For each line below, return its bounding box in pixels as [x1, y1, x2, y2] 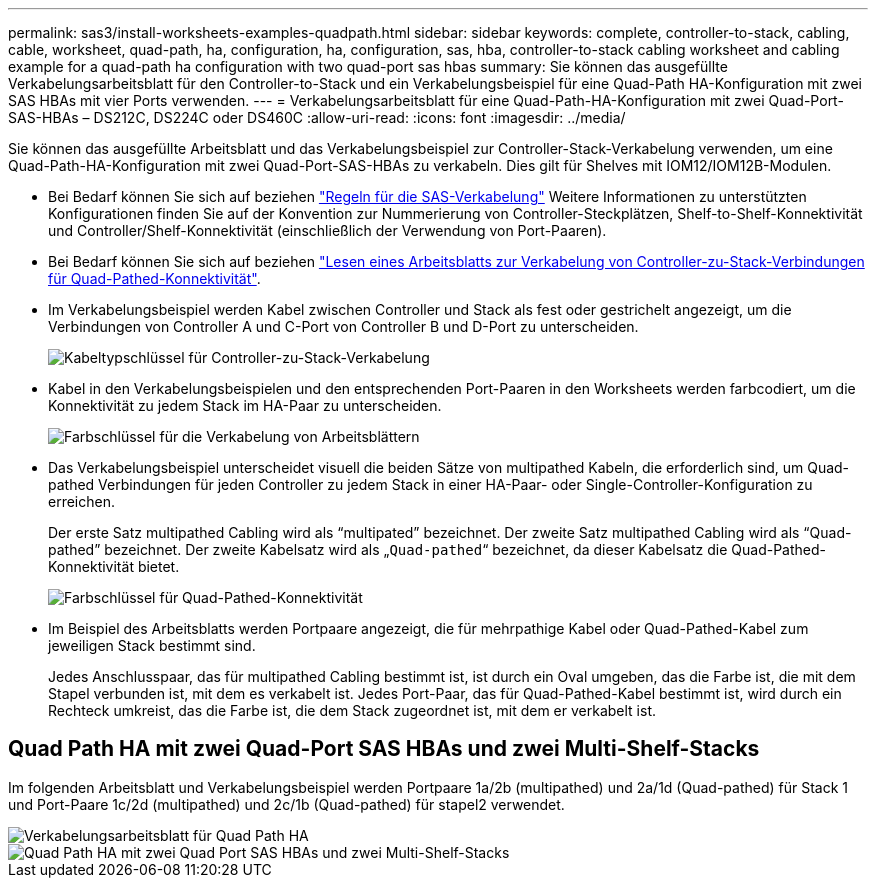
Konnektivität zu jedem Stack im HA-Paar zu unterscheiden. [48, 397, 442, 414]
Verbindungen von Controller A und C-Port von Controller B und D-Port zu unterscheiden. [48, 318, 639, 335]
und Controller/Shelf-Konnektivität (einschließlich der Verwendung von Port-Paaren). [48, 222, 607, 239]
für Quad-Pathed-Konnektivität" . [48, 270, 261, 287]
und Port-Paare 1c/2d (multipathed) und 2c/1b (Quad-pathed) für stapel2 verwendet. [8, 795, 565, 813]
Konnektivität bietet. [48, 558, 180, 575]
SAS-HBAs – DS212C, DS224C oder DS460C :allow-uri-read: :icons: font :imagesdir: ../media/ [8, 109, 626, 126]
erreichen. [48, 493, 115, 510]
